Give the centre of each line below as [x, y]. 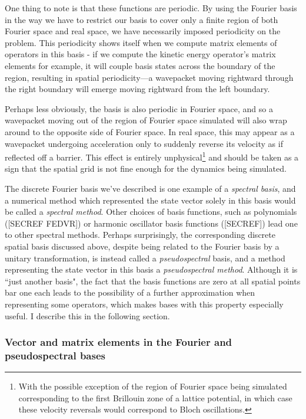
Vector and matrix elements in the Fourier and [119, 342]
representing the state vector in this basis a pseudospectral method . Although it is [151, 269]
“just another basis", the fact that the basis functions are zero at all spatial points [153, 281]
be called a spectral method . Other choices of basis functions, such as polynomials [151, 212]
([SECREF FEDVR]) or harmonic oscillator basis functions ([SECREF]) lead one [151, 223]
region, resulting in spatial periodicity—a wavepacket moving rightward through [149, 77]
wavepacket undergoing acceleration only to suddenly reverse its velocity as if [144, 143]
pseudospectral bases [55, 355]
